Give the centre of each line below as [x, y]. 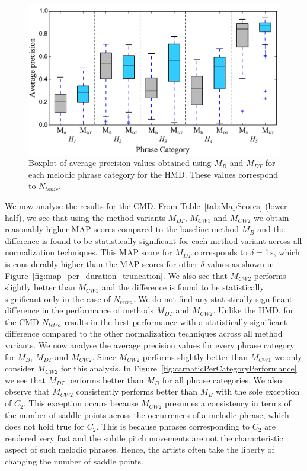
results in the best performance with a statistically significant [176, 321]
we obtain [271, 217]
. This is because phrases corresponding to [173, 426]
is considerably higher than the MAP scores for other [101, 263]
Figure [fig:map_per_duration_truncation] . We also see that [116, 275]
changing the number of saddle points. [74, 461]
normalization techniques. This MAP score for [89, 252]
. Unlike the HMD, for [253, 310]
